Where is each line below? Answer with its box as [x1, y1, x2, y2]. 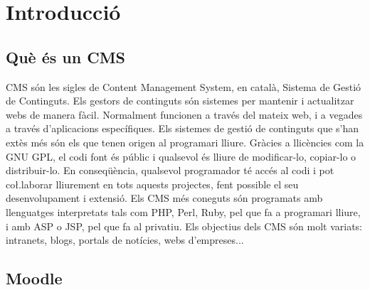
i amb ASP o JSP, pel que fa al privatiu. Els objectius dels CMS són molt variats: [6, 218, 362, 233]
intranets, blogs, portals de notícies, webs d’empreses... [6, 232, 244, 247]
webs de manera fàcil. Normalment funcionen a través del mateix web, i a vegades [6, 107, 363, 122]
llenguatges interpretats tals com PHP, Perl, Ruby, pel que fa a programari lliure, [6, 204, 361, 219]
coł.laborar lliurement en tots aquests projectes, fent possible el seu [6, 176, 299, 191]
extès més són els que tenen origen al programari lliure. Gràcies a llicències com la [6, 134, 364, 149]
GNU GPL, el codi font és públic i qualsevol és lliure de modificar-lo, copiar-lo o [6, 149, 356, 163]
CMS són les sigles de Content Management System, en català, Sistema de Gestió [6, 79, 361, 94]
